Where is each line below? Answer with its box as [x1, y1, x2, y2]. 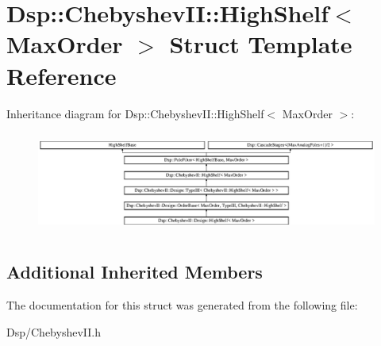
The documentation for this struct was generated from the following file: [6, 297, 358, 313]
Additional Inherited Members [6, 259, 263, 284]
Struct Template [169, 28, 352, 60]
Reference [6, 59, 117, 91]
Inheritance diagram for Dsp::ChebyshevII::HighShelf [6, 105, 264, 121]
